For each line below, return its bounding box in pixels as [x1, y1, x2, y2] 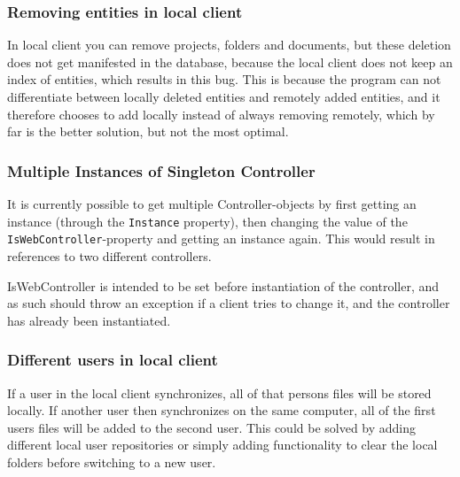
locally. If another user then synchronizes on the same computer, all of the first [7, 401, 436, 419]
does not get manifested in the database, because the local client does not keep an [7, 52, 453, 71]
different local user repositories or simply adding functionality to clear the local [7, 435, 438, 454]
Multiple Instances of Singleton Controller [7, 159, 316, 181]
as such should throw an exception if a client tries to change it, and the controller [7, 294, 450, 312]
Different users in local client [7, 349, 218, 371]
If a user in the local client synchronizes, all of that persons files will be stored [7, 383, 432, 402]
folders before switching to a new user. [7, 452, 216, 471]
